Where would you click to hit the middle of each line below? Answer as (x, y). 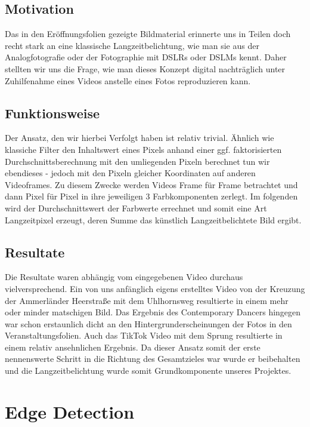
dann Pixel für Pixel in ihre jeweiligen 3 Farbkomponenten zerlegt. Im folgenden (151, 196)
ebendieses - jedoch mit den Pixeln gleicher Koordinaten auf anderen (130, 173)
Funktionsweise (52, 113)
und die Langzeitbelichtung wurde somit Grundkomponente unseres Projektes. (148, 371)
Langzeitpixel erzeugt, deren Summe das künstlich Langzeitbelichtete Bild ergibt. (153, 219)
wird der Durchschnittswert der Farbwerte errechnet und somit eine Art (136, 208)
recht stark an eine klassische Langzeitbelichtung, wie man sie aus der (132, 45)
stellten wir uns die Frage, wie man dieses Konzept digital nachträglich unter (145, 68)
